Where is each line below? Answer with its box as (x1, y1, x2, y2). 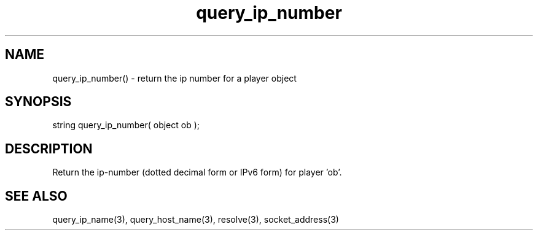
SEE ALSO (5, 188, 68, 204)
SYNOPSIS (5, 94, 72, 110)
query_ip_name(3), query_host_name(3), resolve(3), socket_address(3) (52, 214, 339, 225)
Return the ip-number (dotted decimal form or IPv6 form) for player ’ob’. (52, 167, 342, 178)
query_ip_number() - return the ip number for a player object (52, 72, 297, 83)
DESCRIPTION (5, 141, 93, 156)
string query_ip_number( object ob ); (52, 120, 200, 131)
